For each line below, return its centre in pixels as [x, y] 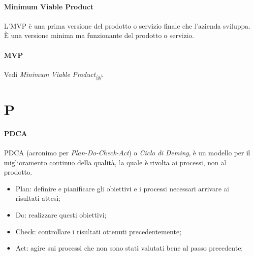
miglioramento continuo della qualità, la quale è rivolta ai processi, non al [115, 162]
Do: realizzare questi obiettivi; [61, 215]
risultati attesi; [38, 198]
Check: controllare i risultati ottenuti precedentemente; [98, 231]
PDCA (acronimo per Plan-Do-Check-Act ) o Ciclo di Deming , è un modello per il [127, 153]
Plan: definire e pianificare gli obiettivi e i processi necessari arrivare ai [122, 188]
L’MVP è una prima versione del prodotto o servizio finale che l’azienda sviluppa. [127, 25]
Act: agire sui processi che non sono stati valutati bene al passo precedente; [129, 248]
